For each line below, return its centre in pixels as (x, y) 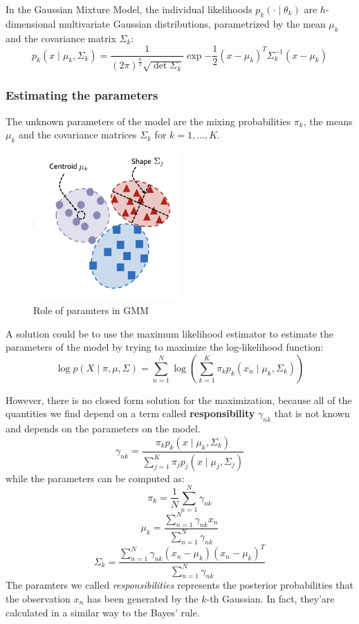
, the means (328, 121)
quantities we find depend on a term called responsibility (130, 413)
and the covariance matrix (61, 38)
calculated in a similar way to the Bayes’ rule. (103, 612)
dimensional (31, 23)
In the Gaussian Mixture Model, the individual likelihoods (129, 9)
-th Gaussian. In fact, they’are (270, 599)
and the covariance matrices (78, 135)
